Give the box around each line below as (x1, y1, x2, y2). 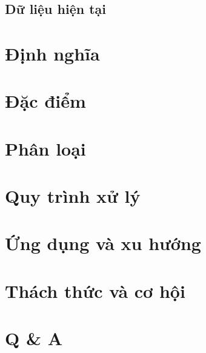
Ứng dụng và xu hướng (5, 231, 201, 256)
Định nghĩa (5, 41, 100, 65)
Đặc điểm (5, 88, 86, 113)
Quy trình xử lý (5, 183, 141, 208)
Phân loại (5, 136, 86, 160)
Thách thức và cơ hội (5, 278, 185, 303)
